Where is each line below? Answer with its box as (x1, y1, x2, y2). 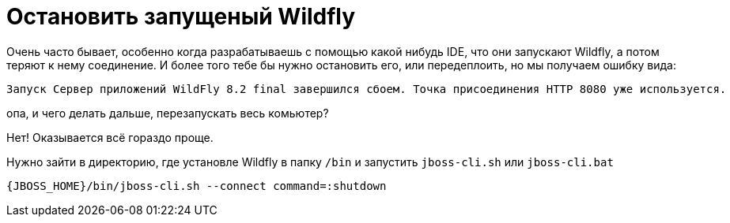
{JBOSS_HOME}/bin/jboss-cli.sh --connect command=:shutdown (6, 179, 387, 192)
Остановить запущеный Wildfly (6, 3, 356, 30)
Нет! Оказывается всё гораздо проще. (6, 130, 214, 144)
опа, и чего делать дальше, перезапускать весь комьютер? (6, 106, 329, 120)
